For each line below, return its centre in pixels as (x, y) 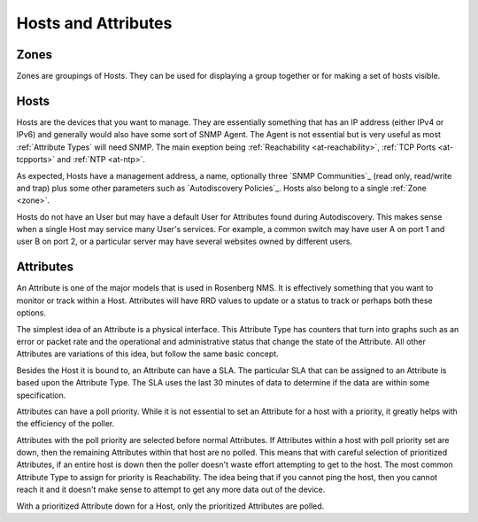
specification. (41, 395)
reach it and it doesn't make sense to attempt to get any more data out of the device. (171, 490)
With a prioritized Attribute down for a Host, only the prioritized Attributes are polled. (170, 506)
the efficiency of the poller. (66, 424)
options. (31, 313)
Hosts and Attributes (94, 23)
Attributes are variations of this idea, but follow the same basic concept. (147, 354)
